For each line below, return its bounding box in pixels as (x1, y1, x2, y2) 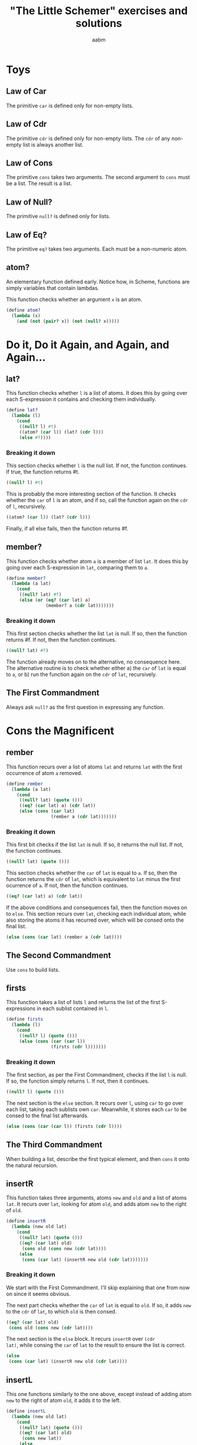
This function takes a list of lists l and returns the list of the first (6, 999, 161, 1006)
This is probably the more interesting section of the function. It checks (6, 490, 176, 497)
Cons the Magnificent (6, 724, 115, 737)
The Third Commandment (6, 1140, 103, 1150)
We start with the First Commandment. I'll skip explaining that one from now (6, 1284, 190, 1291)
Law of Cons (6, 158, 53, 168)
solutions (75, 17, 122, 30)
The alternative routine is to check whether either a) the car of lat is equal (6, 664, 186, 671)
